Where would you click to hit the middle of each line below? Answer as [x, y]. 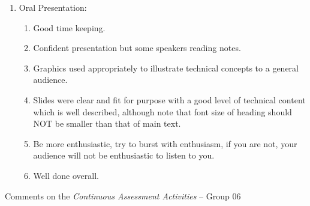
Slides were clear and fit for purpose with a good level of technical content [169, 99]
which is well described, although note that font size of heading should [162, 111]
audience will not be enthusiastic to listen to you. [124, 155]
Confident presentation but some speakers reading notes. [137, 48]
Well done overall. [66, 175]
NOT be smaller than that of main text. [107, 123]
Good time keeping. [69, 27]
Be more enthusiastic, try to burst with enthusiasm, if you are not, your [165, 143]
